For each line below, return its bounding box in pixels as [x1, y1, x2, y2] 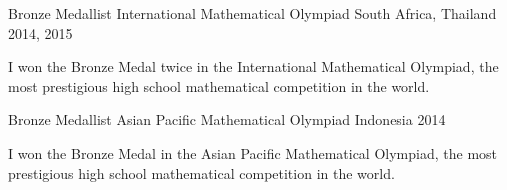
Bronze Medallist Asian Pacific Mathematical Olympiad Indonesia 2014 [8, 109, 446, 130]
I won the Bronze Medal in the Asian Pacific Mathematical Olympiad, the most [8, 142, 498, 163]
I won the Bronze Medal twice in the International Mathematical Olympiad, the [8, 56, 499, 77]
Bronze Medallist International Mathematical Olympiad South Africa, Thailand [8, 3, 497, 23]
